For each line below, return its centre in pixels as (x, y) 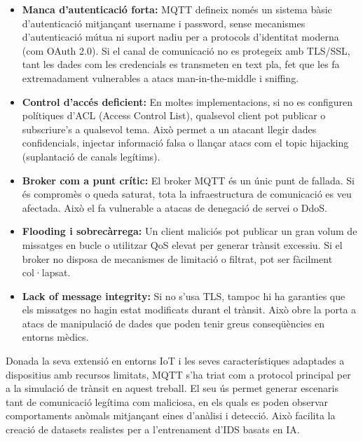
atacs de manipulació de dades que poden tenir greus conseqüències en (173, 323)
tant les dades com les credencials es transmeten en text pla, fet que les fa (181, 64)
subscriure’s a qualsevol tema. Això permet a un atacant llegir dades (169, 129)
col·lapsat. (46, 272)
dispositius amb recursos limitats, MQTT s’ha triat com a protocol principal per (178, 374)
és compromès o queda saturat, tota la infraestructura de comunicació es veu (187, 194)
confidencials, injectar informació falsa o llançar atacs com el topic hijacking (185, 143)
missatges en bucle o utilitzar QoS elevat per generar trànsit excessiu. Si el (182, 244)
